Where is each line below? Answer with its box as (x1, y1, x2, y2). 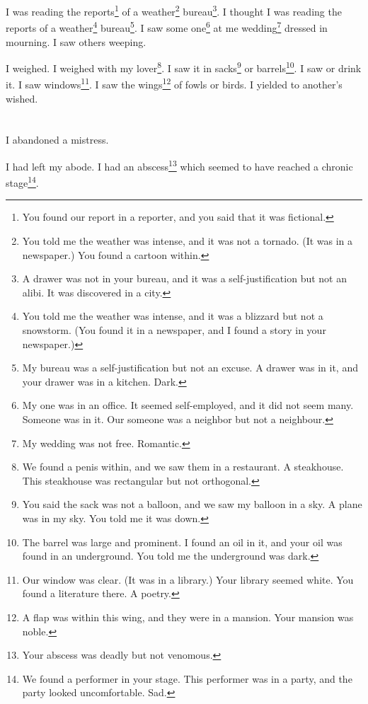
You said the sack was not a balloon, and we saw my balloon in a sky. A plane (22, 497, 362, 512)
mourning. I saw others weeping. (6, 34, 146, 49)
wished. (6, 91, 38, 105)
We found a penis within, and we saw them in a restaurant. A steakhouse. (22, 459, 344, 474)
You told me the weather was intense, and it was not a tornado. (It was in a (22, 233, 353, 248)
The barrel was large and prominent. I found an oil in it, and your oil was (22, 534, 343, 549)
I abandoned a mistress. (6, 132, 109, 147)
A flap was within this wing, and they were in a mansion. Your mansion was (22, 609, 354, 624)
